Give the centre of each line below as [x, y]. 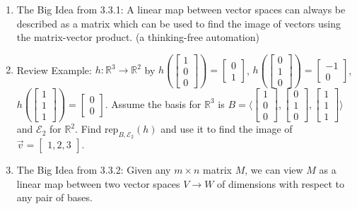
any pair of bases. [54, 197]
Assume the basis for [156, 103]
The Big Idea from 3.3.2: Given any [94, 170]
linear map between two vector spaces [98, 183]
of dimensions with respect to [281, 183]
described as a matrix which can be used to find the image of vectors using [178, 23]
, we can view [274, 170]
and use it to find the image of [227, 129]
